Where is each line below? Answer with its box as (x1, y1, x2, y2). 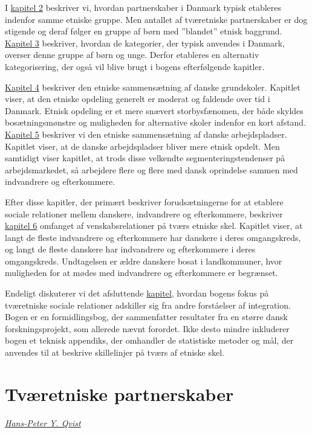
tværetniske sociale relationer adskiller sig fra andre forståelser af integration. (5, 298, 291, 311)
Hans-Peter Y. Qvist (5, 416, 81, 429)
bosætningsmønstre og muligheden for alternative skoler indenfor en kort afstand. (5, 116, 307, 129)
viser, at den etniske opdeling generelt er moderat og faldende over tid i (5, 92, 270, 105)
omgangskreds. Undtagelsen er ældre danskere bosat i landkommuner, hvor (5, 254, 282, 267)
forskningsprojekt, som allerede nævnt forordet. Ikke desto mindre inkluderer (5, 322, 290, 335)
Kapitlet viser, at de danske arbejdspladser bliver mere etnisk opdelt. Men (5, 140, 280, 152)
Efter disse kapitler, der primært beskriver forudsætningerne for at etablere (5, 195, 284, 208)
